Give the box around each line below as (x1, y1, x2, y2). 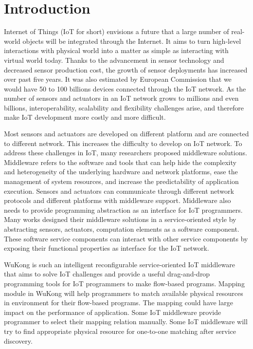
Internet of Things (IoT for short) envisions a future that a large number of (4, 26, 229, 37)
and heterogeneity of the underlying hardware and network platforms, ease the (4, 166, 238, 177)
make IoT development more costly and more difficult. (4, 112, 166, 122)
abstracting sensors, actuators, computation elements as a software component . (4, 224, 239, 234)
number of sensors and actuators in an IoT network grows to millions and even (4, 93, 239, 103)
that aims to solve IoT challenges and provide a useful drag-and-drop (4, 269, 210, 279)
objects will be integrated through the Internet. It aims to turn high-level (22, 36, 241, 46)
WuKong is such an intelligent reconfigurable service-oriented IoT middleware (4, 259, 235, 269)
